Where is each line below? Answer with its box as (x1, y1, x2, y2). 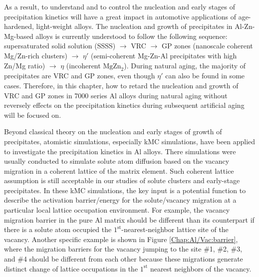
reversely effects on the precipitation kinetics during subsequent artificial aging (4, 100, 245, 110)
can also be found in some (165, 70, 245, 81)
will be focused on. (4, 109, 61, 120)
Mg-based (4, 30, 33, 41)
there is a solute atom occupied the (4, 224, 112, 235)
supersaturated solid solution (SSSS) (4, 40, 116, 51)
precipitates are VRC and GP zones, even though (4, 70, 155, 81)
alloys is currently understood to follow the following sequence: (35, 30, 228, 41)
